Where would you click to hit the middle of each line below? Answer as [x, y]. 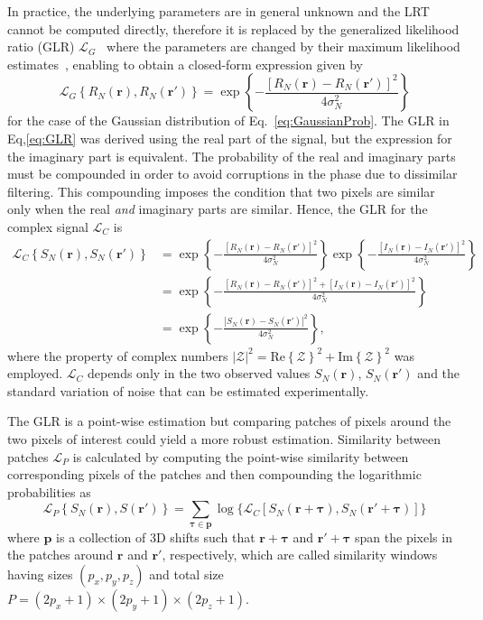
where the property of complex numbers [118, 355]
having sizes [40, 574]
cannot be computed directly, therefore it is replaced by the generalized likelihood [233, 28]
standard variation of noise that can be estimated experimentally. [188, 390]
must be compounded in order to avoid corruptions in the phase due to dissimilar [232, 174]
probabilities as [49, 491]
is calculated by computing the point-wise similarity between [241, 456]
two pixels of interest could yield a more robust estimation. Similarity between [224, 439]
